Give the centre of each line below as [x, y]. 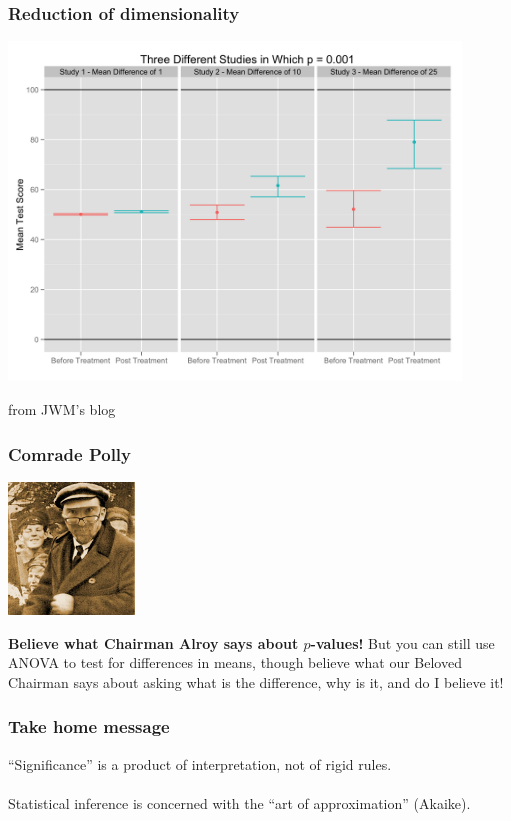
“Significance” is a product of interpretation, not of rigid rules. [200, 763]
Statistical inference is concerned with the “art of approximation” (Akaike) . [239, 802]
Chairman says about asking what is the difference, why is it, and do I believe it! [256, 681]
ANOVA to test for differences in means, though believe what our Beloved [235, 662]
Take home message [89, 726]
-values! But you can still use [402, 642]
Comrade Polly [70, 453]
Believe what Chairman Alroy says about [153, 642]
